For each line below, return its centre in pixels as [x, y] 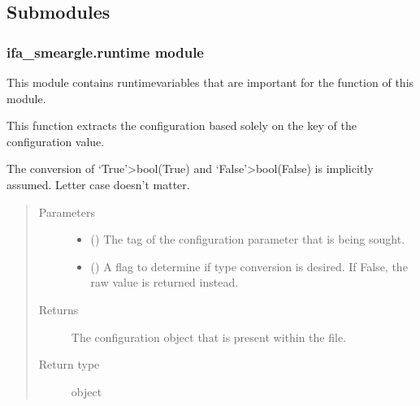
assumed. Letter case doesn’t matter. [98, 184]
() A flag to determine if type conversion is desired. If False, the [249, 266]
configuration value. [56, 141]
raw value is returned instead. [165, 282]
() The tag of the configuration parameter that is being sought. [248, 239]
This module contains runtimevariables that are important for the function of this [210, 82]
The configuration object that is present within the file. [208, 337]
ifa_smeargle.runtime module [105, 52]
